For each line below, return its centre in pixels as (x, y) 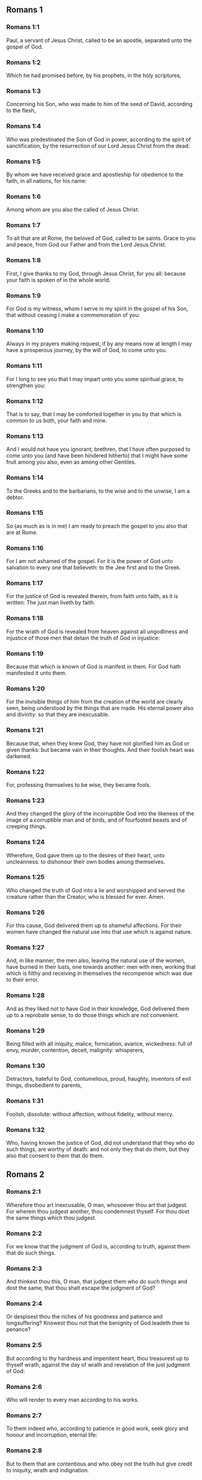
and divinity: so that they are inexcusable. (58, 714)
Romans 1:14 (25, 477)
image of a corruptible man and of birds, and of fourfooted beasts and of (96, 820)
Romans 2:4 (24, 1303)
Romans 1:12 (25, 401)
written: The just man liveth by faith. (51, 603)
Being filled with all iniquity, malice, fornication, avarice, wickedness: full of (99, 1044)
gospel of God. (25, 46)
